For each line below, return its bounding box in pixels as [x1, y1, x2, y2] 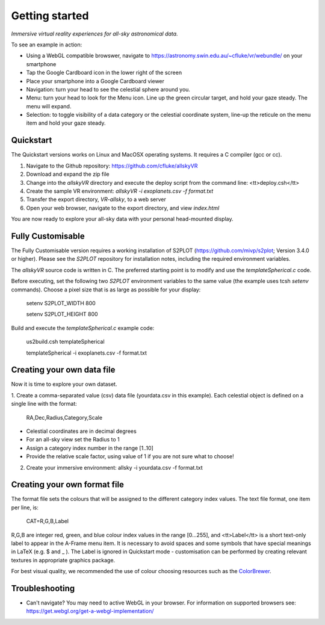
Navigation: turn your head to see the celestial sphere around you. [26, 86, 191, 93]
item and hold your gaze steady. [26, 119, 106, 126]
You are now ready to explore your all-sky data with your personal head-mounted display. [11, 216, 234, 223]
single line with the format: [11, 400, 78, 408]
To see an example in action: [11, 41, 82, 48]
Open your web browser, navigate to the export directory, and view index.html [26, 204, 220, 211]
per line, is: [11, 503, 39, 511]
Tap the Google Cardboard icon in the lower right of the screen [26, 69, 182, 76]
